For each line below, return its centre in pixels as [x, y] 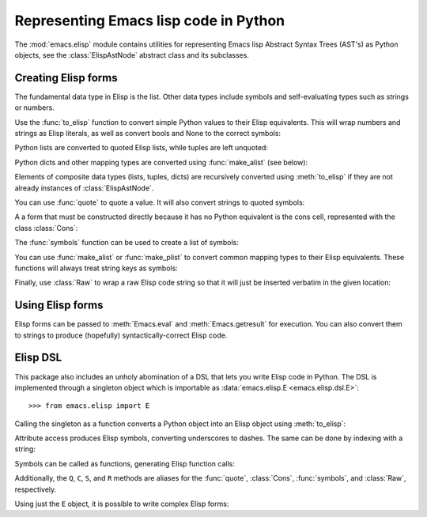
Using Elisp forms [59, 306]
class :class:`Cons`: [46, 228]
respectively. [36, 489]
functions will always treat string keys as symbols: [96, 268]
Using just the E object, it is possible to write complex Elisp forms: [122, 504]
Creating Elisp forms [66, 78]
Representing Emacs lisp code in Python [149, 21]
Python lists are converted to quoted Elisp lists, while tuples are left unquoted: [142, 148]
